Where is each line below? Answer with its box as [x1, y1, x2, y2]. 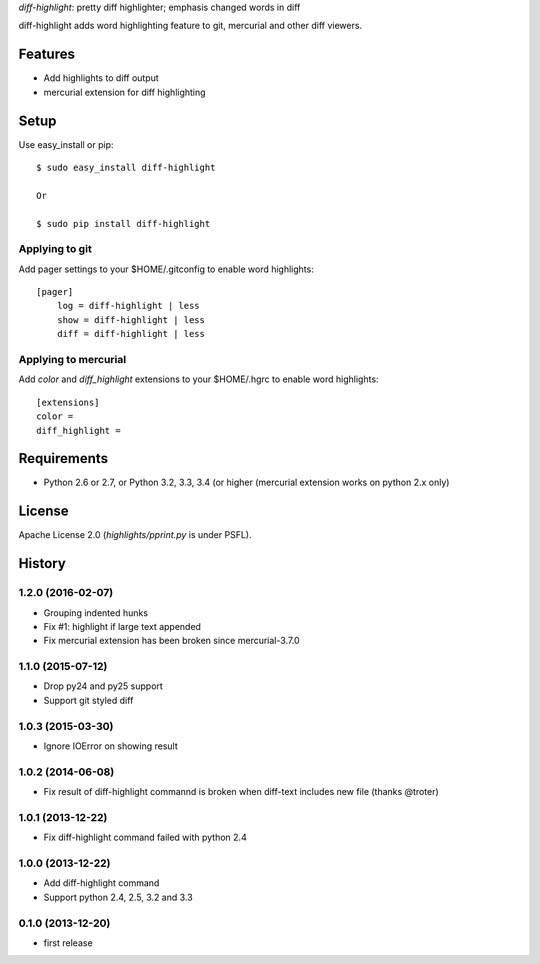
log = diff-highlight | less [56, 300, 200, 312]
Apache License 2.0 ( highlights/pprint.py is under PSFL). [18, 529, 252, 541]
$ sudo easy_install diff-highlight [36, 161, 216, 173]
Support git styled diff [43, 694, 134, 706]
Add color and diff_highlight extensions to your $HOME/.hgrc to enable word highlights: [18, 373, 379, 385]
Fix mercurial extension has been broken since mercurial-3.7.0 [43, 635, 300, 647]
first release [43, 936, 94, 949]
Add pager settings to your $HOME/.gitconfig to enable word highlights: [18, 263, 314, 275]
